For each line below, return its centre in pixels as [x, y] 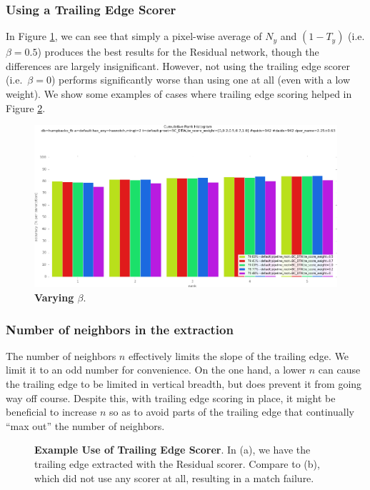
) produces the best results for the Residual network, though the [178, 52]
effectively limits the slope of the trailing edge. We [239, 355]
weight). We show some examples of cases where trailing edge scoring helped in [179, 94]
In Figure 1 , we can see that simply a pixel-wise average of [134, 36]
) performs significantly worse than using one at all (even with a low [201, 80]
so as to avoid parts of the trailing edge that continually [232, 412]
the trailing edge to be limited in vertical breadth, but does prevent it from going [184, 384]
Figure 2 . [26, 107]
